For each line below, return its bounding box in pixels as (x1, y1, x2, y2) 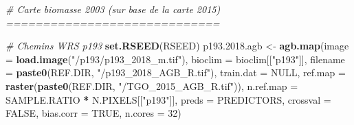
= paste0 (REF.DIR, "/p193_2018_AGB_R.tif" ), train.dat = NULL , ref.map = (5, 65, 346, 80)
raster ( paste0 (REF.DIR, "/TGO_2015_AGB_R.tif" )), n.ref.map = (5, 78, 298, 93)
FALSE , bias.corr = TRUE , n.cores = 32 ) (5, 106, 181, 120)
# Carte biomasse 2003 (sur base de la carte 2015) (5, 2, 221, 16)
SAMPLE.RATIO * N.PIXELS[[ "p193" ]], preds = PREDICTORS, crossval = (5, 92, 331, 106)
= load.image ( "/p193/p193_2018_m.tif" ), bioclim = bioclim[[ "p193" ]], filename (5, 52, 345, 66)
